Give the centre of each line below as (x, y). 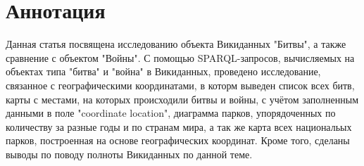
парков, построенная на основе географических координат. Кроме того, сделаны (178, 140)
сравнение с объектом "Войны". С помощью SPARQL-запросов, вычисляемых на (180, 57)
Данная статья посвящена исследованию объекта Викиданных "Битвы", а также (176, 44)
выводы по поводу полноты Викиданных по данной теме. (129, 154)
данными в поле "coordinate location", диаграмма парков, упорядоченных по (171, 113)
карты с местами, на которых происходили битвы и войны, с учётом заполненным (182, 99)
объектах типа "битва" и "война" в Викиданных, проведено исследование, (163, 71)
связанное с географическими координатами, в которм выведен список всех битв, (180, 85)
